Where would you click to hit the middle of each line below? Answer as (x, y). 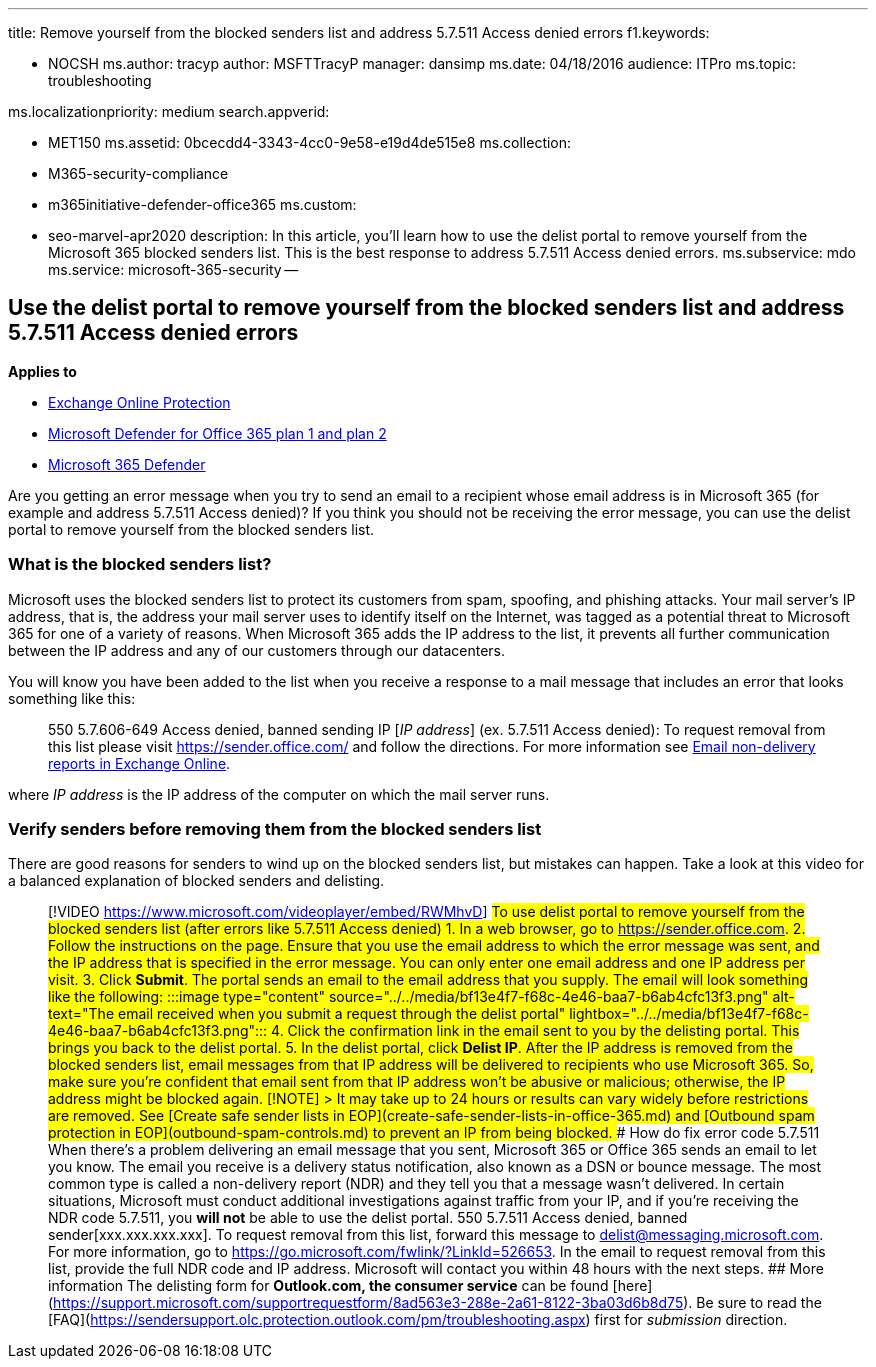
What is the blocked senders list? (140, 564)
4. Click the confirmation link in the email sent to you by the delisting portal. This (535, 1031)
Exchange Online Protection (139, 402)
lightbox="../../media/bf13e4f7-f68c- (689, 1014)
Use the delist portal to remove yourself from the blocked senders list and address (426, 308)
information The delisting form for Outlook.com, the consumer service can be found (328, 1286)
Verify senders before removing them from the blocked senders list (275, 828)
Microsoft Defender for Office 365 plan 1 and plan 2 (217, 433)
